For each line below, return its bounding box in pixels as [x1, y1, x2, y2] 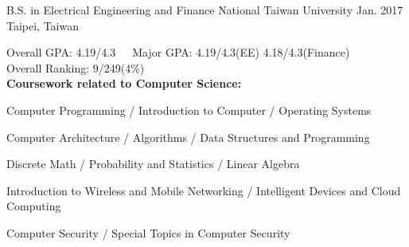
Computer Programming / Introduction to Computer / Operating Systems [6, 101, 372, 118]
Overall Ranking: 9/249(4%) [6, 59, 145, 76]
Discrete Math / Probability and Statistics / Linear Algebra [6, 155, 300, 172]
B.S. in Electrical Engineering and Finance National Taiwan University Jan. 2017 [6, 2, 403, 18]
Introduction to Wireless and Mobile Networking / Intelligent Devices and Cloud [6, 182, 401, 198]
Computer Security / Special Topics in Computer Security [6, 224, 290, 241]
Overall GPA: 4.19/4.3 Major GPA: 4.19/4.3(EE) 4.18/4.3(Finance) [6, 44, 350, 61]
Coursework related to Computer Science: [6, 75, 242, 92]
